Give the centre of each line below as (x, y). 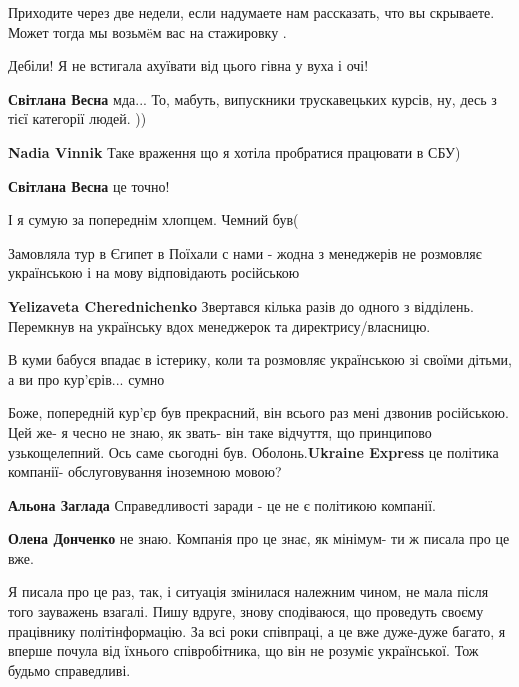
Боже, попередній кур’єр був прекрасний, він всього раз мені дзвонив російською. (258, 412)
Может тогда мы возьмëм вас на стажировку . (147, 31)
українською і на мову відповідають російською (154, 272)
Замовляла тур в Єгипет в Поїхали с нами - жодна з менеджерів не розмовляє (245, 252)
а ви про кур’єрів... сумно (86, 378)
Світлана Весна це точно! (89, 185)
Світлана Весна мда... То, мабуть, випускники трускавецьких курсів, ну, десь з (252, 98)
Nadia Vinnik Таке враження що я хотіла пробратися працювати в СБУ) (234, 151)
